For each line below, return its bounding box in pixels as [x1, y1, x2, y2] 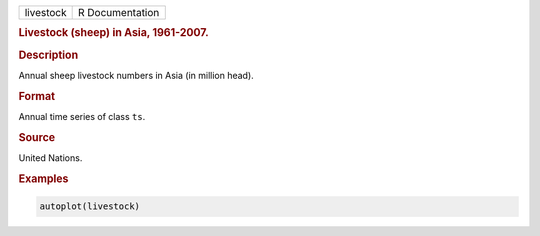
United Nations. [18, 152, 83, 164]
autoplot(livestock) [39, 201, 140, 212]
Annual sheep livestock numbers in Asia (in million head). [18, 69, 254, 81]
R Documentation [78, 6, 160, 19]
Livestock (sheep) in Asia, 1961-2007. [18, 26, 209, 40]
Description [18, 48, 79, 62]
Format [18, 89, 55, 103]
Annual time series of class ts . [18, 110, 146, 122]
